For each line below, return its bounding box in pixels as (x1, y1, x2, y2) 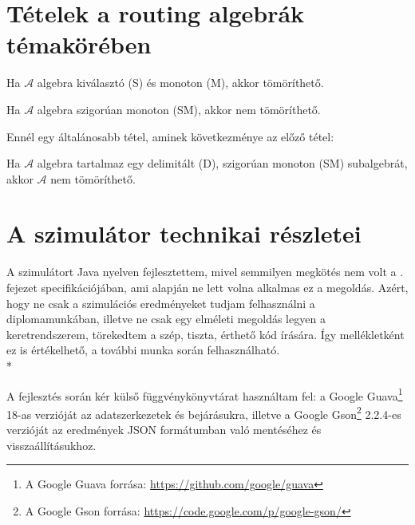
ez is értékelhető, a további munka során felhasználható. (6, 341, 280, 358)
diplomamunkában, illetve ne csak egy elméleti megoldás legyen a (6, 310, 326, 327)
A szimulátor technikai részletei (6, 217, 362, 250)
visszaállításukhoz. (6, 436, 97, 453)
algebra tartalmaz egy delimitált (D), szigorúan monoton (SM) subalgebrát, (37, 155, 408, 172)
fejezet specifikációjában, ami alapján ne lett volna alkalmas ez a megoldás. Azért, (6, 279, 409, 295)
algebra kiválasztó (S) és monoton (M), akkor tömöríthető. (37, 74, 324, 91)
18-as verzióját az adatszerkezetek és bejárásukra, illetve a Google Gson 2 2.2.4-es (6, 403, 401, 422)
